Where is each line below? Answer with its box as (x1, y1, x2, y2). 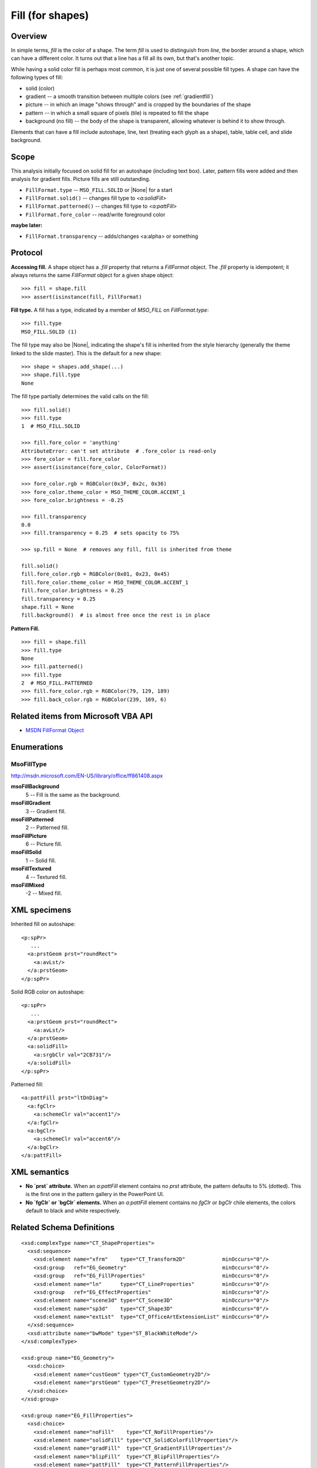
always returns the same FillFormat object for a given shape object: (11, 271, 174, 278)
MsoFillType (11, 760, 47, 768)
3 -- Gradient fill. (25, 807, 66, 814)
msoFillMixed (11, 881, 45, 889)
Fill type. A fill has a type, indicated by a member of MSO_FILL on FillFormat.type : (11, 307, 209, 314)
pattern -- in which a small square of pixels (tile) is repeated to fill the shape (25, 109, 209, 116)
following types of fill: (11, 74, 63, 81)
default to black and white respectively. (25, 1207, 121, 1214)
